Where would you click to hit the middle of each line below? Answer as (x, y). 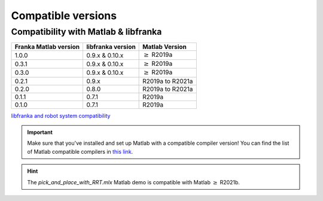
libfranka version (111, 47)
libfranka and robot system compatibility (61, 115)
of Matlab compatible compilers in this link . (80, 151)
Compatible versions (64, 16)
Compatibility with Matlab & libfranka (86, 32)
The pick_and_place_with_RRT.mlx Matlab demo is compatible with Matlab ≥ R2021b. (134, 182)
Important (40, 132)
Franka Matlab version (47, 47)
